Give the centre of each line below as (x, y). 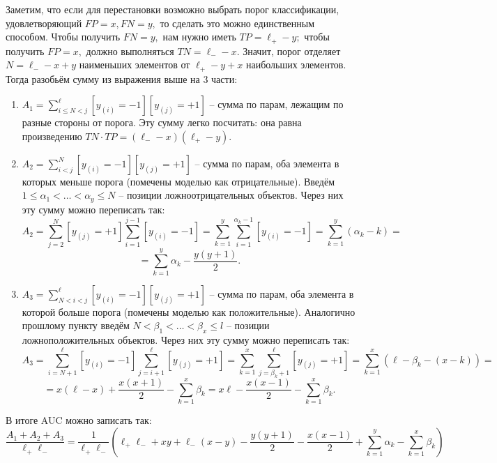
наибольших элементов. (296, 64)
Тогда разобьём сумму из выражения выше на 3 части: (122, 78)
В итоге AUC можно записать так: (79, 419)
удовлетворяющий (44, 23)
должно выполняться (130, 51)
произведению (52, 136)
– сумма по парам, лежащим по (276, 104)
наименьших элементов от (135, 64)
